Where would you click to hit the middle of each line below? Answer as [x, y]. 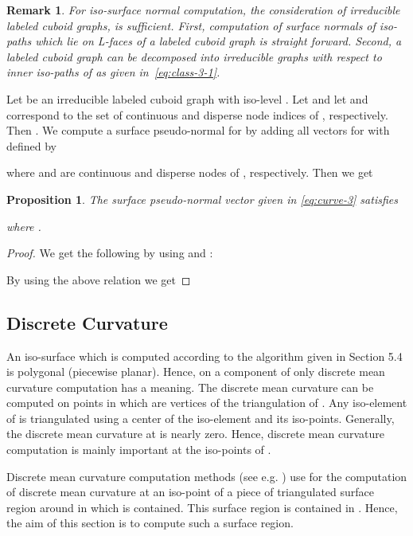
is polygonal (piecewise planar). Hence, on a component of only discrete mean [196, 372]
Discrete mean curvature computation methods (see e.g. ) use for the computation [207, 476]
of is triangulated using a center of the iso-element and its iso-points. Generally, [201, 418]
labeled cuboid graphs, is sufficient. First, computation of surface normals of [191, 25]
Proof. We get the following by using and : [110, 253]
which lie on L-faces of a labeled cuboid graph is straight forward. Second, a [218, 41]
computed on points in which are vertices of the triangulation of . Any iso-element [207, 403]
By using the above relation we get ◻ [99, 279]
